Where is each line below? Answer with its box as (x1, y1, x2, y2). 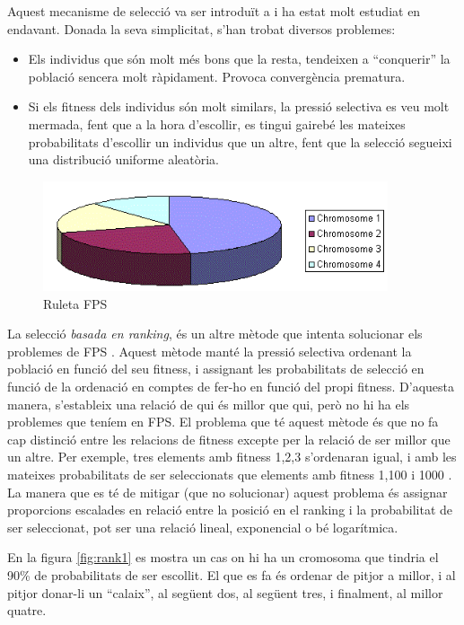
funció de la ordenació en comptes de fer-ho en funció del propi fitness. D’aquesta (7, 377, 455, 395)
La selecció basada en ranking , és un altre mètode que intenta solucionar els (7, 324, 423, 343)
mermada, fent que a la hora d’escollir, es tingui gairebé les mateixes (28, 114, 406, 133)
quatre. (7, 601, 47, 620)
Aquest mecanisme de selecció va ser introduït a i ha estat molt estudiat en (7, 2, 421, 20)
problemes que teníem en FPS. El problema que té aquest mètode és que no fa (7, 412, 439, 431)
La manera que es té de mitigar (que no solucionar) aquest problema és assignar (7, 482, 448, 501)
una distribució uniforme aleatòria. (28, 150, 219, 169)
